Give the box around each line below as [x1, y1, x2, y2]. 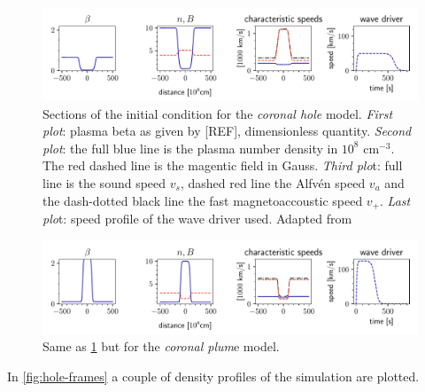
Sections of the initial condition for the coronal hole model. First [42, 104, 393, 122]
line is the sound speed [42, 173, 166, 192]
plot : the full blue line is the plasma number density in [42, 138, 338, 157]
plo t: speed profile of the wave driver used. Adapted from [42, 209, 352, 228]
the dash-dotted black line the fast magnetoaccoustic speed [42, 191, 363, 209]
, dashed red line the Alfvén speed [180, 173, 366, 192]
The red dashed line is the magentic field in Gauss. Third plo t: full [42, 156, 403, 175]
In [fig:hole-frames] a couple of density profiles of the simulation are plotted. [7, 366, 420, 385]
